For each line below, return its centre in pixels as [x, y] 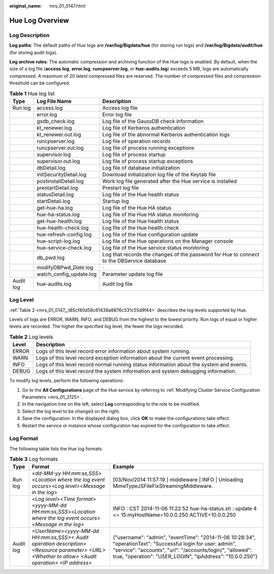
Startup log [115, 201]
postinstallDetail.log [60, 181]
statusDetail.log [55, 194]
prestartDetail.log [57, 188]
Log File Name [54, 101]
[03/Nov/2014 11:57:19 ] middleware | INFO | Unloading [178, 480]
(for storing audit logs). [33, 52]
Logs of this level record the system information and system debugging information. [136, 372]
